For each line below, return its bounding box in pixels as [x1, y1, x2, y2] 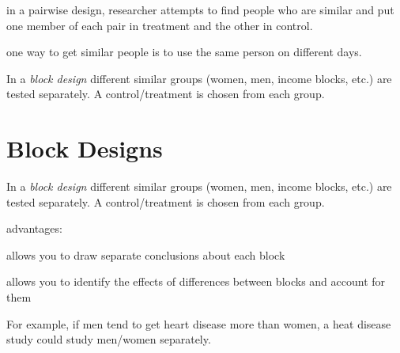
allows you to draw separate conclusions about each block [6, 246, 285, 263]
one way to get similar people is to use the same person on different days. [6, 44, 362, 60]
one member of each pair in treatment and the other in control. [6, 17, 313, 33]
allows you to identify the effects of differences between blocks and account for [6, 273, 386, 290]
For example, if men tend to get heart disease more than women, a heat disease [6, 315, 391, 332]
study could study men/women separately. [6, 331, 211, 347]
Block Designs [6, 132, 163, 165]
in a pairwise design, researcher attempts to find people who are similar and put [6, 2, 394, 17]
